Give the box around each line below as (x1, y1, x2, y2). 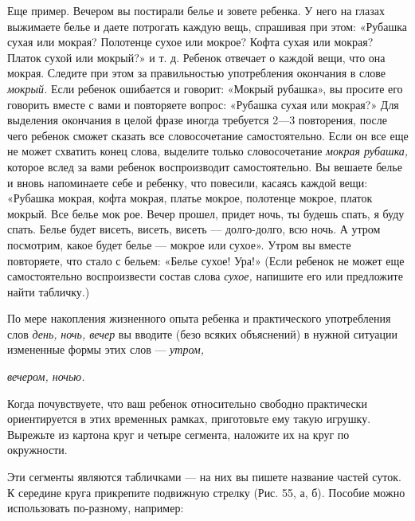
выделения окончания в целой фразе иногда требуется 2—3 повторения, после (7, 112, 387, 128)
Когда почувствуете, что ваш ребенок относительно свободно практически (7, 394, 367, 411)
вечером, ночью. (7, 368, 85, 385)
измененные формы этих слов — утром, (7, 341, 205, 358)
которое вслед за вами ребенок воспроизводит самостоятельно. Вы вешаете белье (7, 158, 402, 174)
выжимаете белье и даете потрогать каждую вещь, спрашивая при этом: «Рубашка (7, 18, 407, 34)
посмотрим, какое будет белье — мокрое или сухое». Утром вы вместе (7, 236, 351, 253)
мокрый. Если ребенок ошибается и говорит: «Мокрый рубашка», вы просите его (7, 80, 403, 96)
